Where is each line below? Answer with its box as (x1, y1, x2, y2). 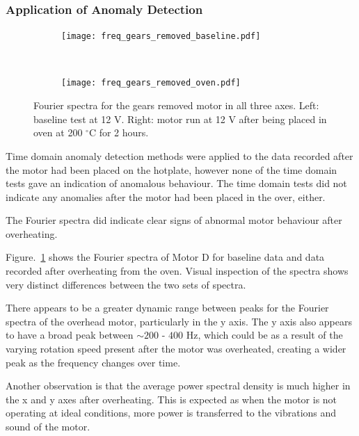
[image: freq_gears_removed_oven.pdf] (61, 78, 241, 88)
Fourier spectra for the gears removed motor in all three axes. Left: (33, 98, 319, 113)
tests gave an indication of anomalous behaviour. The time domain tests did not (6, 176, 347, 191)
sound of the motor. (6, 419, 90, 433)
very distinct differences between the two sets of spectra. (6, 277, 246, 291)
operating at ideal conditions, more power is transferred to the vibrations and (6, 405, 337, 420)
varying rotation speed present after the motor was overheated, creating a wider (6, 341, 346, 356)
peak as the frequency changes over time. (6, 355, 181, 369)
